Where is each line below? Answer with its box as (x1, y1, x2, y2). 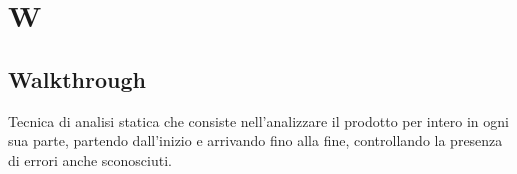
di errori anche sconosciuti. (8, 149, 172, 170)
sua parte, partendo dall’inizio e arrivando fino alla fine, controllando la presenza (8, 130, 503, 151)
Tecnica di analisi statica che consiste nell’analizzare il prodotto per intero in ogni (8, 110, 509, 131)
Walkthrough (8, 63, 146, 94)
